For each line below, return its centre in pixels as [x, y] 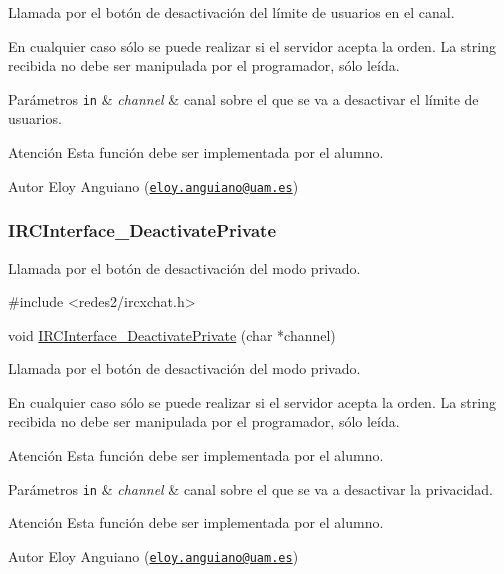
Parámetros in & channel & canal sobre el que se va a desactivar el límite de [243, 98]
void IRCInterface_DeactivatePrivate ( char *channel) [172, 334]
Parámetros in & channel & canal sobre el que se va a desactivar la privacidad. [251, 488]
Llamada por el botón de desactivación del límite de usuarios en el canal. [231, 12]
